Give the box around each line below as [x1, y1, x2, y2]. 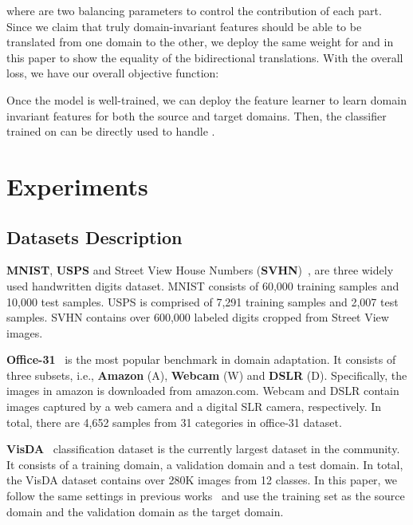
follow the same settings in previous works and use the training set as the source [6, 487, 405, 504]
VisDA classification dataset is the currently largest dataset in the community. [6, 440, 400, 457]
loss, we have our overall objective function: [6, 65, 219, 81]
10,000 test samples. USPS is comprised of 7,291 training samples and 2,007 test [6, 293, 399, 310]
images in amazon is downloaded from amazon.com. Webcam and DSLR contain [6, 382, 399, 399]
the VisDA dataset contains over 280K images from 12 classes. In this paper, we [6, 472, 398, 488]
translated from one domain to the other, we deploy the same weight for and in [6, 34, 394, 50]
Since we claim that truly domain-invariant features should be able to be [6, 18, 362, 34]
